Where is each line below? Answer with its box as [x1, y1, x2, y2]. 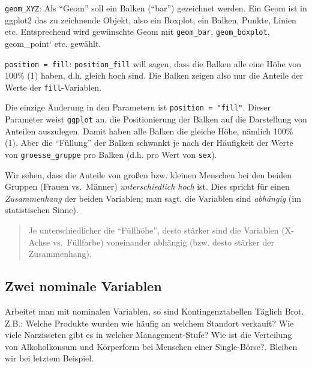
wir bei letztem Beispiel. [5, 352, 94, 364]
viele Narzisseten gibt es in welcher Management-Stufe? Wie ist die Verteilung [5, 328, 292, 341]
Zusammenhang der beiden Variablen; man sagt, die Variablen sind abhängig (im [5, 192, 301, 204]
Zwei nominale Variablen [5, 277, 162, 295]
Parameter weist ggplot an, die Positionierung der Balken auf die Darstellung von [5, 113, 307, 125]
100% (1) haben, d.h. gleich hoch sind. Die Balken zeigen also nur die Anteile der [5, 69, 304, 82]
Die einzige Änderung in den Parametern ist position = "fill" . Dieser [5, 101, 271, 113]
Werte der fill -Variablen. [5, 80, 102, 93]
